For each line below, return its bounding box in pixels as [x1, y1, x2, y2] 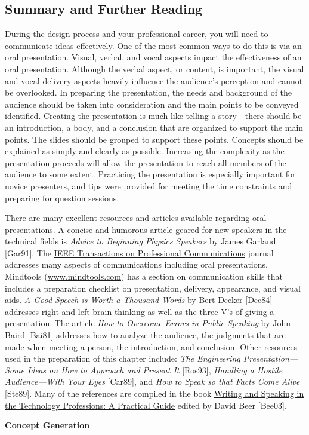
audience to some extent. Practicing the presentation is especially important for [5, 168, 296, 180]
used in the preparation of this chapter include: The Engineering [5, 352, 240, 364]
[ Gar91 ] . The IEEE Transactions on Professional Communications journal [5, 246, 274, 259]
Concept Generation [5, 419, 90, 431]
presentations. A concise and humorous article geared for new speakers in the [5, 223, 287, 235]
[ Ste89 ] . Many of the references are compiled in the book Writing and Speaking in [5, 387, 304, 400]
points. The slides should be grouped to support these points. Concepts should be [5, 133, 304, 145]
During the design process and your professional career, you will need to [5, 27, 268, 40]
